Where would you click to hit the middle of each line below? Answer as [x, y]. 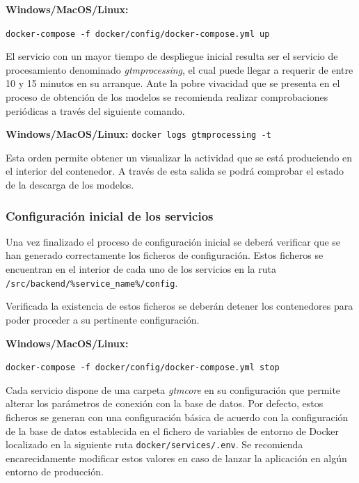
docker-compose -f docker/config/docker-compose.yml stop [143, 368]
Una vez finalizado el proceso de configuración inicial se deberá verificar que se [173, 241]
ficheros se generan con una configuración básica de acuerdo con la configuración [177, 417]
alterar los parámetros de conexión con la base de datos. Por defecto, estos [165, 403]
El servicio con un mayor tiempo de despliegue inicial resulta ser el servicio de [172, 56]
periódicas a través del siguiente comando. [95, 110]
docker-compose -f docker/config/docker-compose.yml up [138, 34]
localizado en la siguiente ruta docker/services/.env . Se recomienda [154, 444]
